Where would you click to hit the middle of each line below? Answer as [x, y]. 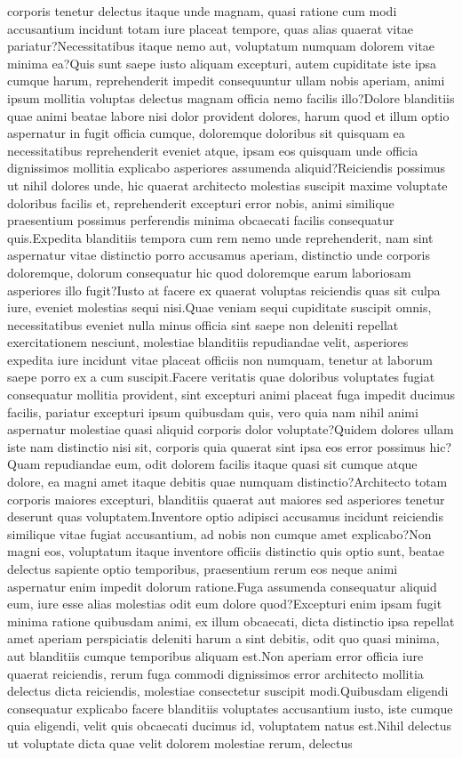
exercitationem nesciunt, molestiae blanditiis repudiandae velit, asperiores [208, 342]
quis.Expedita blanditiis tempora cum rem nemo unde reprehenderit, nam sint [220, 237]
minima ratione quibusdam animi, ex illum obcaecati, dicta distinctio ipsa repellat [231, 621]
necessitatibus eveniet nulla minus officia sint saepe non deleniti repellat [203, 324]
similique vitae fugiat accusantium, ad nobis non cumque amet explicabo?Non [219, 533]
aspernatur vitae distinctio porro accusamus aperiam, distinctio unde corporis [219, 255]
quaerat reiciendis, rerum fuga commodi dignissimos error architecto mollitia [215, 673]
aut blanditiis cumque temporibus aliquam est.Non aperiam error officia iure [215, 655]
